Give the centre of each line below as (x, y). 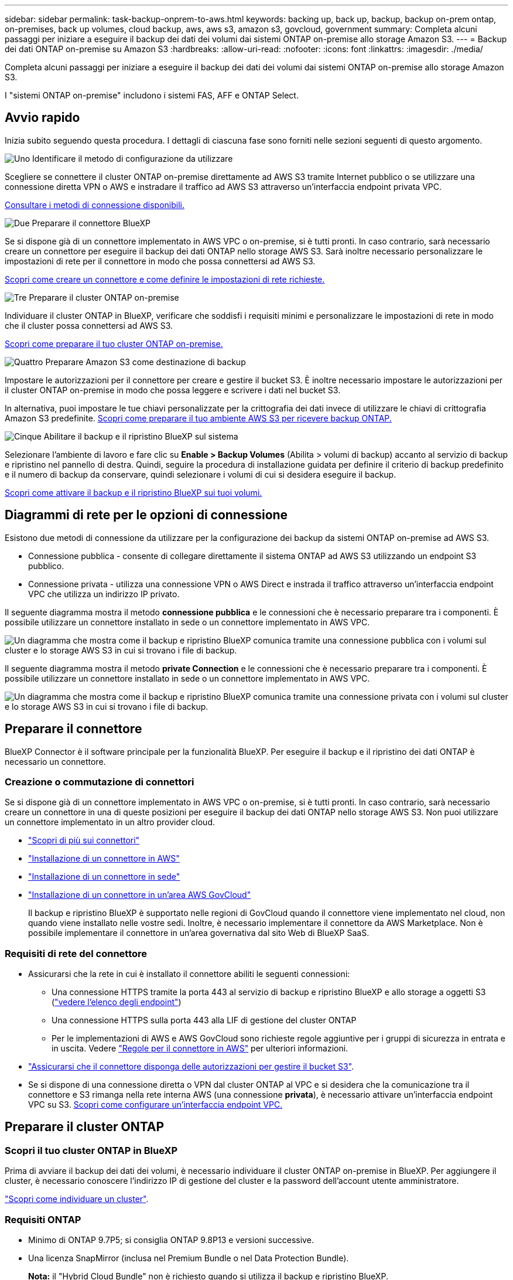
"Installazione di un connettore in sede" (104, 877)
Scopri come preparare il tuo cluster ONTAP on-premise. (114, 343)
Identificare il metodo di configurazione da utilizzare (133, 158)
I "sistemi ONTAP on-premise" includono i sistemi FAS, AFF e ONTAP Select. (152, 95)
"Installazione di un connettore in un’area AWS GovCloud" (140, 895)
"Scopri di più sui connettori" (84, 840)
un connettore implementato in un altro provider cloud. (110, 822)
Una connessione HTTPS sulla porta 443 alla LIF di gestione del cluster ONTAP (204, 1020)
